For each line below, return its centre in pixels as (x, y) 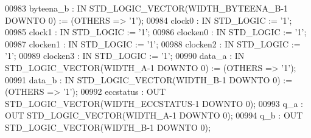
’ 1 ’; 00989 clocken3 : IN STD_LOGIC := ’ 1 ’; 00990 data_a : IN (125, 56)
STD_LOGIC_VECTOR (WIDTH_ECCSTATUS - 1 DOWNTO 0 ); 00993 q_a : (154, 103)
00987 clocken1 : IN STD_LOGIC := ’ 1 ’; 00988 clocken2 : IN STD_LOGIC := (153, 43)
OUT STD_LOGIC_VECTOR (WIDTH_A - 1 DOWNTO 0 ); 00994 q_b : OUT (154, 115)
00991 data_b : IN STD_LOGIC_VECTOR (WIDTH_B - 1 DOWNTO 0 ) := (149, 79)
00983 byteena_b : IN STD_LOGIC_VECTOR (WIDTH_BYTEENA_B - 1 (147, 8)
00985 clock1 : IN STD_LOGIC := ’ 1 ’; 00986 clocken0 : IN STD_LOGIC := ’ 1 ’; (156, 32)
